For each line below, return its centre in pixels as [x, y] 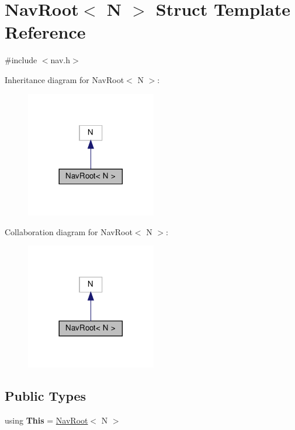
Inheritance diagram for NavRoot [65, 79]
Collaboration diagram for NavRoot [69, 231]
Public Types [46, 395]
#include [21, 60]
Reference [45, 32]
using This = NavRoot [46, 420]
